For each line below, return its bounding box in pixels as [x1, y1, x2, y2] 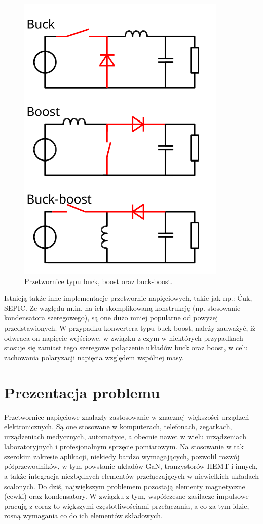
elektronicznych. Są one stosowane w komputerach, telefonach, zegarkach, [4, 421, 232, 432]
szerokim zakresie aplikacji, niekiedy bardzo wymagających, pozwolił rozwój [4, 451, 240, 461]
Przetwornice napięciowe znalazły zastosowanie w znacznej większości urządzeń [4, 411, 249, 422]
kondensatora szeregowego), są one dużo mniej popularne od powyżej [4, 312, 218, 323]
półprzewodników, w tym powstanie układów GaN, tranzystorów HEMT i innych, [4, 461, 258, 471]
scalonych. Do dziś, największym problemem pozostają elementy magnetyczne [4, 480, 245, 491]
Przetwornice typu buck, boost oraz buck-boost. [24, 275, 173, 286]
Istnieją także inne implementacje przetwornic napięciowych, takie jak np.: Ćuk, [4, 293, 252, 303]
